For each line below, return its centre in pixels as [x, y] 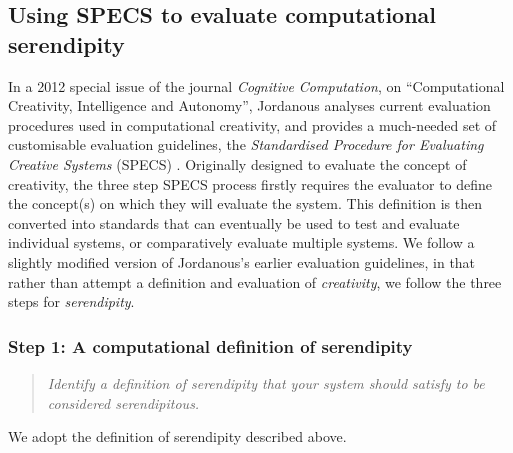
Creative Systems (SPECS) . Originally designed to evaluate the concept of [237, 163]
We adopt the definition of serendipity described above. [177, 436]
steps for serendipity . [71, 301]
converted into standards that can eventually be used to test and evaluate [234, 222]
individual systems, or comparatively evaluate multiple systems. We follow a [241, 242]
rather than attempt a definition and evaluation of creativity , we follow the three [255, 281]
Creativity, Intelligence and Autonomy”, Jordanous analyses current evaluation [249, 105]
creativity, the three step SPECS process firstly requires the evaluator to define [250, 183]
